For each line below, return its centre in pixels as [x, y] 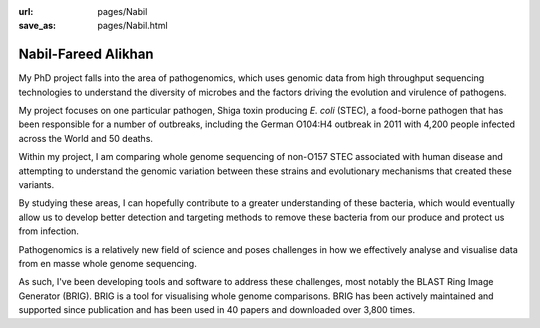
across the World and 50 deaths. [86, 138]
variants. [36, 185]
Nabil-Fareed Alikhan [86, 54]
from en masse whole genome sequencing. [107, 263]
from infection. [49, 231]
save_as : [37, 26]
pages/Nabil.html [133, 26]
